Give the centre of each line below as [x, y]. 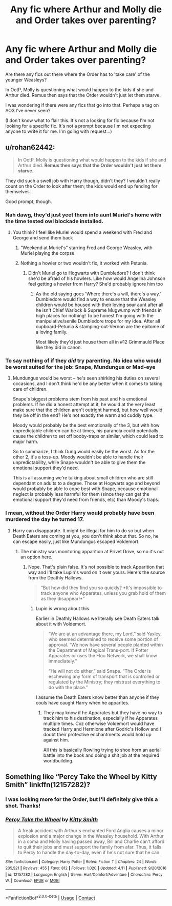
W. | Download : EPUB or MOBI [33, 881]
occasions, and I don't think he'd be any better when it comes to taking [88, 384]
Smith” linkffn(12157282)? [48, 785]
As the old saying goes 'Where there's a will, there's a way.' [98, 294]
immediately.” [63, 661]
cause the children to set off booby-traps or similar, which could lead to [88, 436]
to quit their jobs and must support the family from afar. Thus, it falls [90, 847]
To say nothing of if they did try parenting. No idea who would [84, 360]
